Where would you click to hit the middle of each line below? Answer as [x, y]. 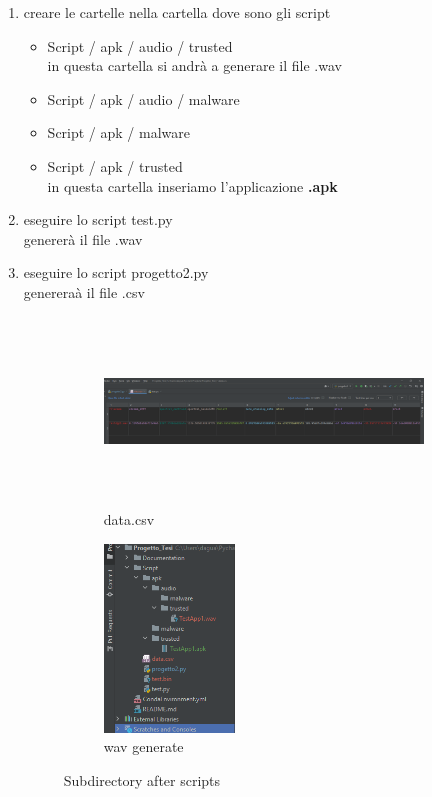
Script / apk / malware [119, 132]
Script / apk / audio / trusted [140, 45]
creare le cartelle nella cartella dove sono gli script [177, 12]
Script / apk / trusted [115, 165]
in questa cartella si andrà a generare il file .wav [194, 65]
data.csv [129, 519]
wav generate [143, 746]
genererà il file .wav [83, 238]
